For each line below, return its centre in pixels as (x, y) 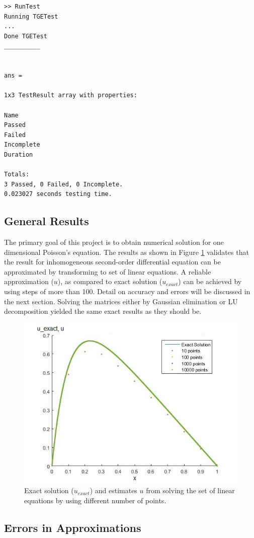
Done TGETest (26, 36)
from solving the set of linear (190, 490)
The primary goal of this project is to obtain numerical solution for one (114, 242)
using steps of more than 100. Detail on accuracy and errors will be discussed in (127, 291)
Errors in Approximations (73, 527)
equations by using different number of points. (95, 500)
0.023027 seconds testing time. (58, 194)
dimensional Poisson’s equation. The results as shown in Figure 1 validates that (126, 252)
